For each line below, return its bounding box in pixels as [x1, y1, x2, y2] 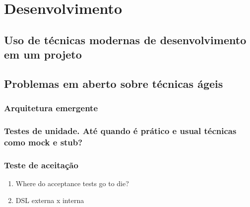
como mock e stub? [4, 136, 83, 148]
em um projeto [4, 47, 82, 62]
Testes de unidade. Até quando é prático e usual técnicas [4, 125, 237, 137]
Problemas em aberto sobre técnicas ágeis [4, 75, 223, 91]
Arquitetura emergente [4, 102, 98, 114]
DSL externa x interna [15, 195, 84, 205]
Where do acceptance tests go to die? [15, 178, 129, 189]
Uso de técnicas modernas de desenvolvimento [4, 32, 247, 47]
